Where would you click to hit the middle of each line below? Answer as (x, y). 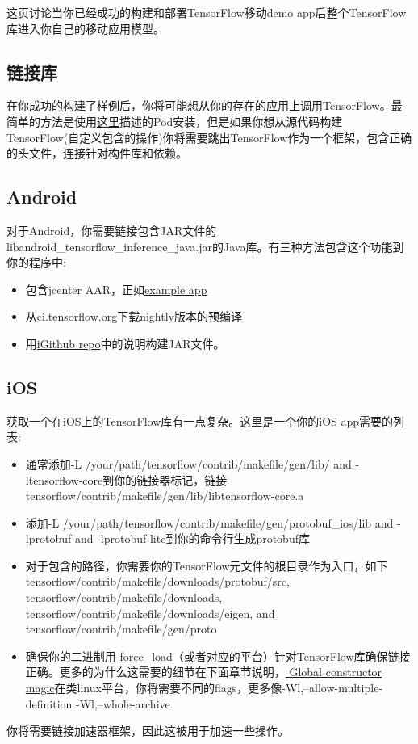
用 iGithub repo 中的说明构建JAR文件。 (125, 343)
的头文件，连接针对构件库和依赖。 (97, 153)
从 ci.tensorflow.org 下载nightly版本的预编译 (134, 316)
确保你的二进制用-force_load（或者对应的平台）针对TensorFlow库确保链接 (218, 656)
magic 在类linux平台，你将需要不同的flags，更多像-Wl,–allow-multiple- (204, 688)
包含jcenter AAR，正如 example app (116, 289)
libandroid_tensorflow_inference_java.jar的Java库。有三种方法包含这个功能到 (205, 246)
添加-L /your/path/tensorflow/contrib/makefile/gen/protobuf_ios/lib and (209, 522)
